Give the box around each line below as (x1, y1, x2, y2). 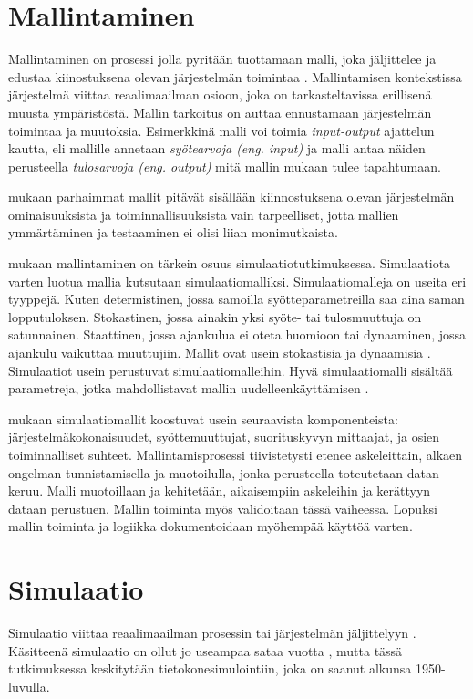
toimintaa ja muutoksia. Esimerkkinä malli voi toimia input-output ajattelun (8, 120, 435, 140)
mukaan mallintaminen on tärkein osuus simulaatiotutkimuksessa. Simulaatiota (8, 254, 451, 273)
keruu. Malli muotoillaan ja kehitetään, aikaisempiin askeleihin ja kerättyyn (8, 481, 431, 500)
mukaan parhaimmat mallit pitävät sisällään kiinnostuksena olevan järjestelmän (8, 187, 455, 206)
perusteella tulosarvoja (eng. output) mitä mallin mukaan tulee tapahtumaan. (8, 156, 441, 175)
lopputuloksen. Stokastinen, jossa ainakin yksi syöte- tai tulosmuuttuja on (8, 307, 422, 326)
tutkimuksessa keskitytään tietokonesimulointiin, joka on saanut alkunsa (8, 659, 412, 678)
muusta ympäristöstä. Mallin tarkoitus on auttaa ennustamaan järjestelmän (8, 102, 432, 121)
